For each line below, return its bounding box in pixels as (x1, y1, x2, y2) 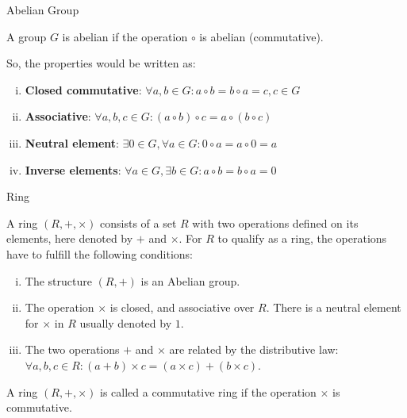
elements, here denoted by (6, 230, 133, 247)
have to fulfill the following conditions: (6, 245, 194, 262)
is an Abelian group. (140, 272, 240, 289)
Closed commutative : (25, 81, 142, 98)
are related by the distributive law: (169, 341, 339, 358)
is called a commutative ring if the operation (100, 383, 317, 400)
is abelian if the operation (62, 28, 188, 44)
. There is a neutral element (266, 299, 401, 316)
